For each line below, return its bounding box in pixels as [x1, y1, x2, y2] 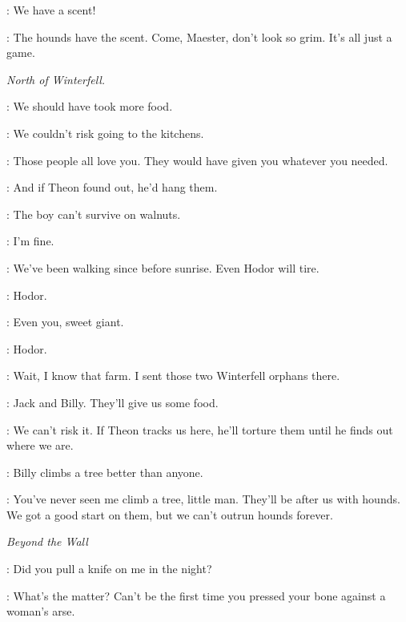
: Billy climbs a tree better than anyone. [6, 463, 203, 480]
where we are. [6, 437, 74, 454]
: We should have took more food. [6, 98, 173, 115]
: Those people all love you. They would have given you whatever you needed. [6, 151, 388, 168]
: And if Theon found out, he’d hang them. [6, 179, 218, 196]
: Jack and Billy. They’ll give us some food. [6, 394, 219, 410]
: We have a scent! [6, 2, 96, 18]
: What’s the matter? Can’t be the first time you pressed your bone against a [6, 587, 386, 604]
